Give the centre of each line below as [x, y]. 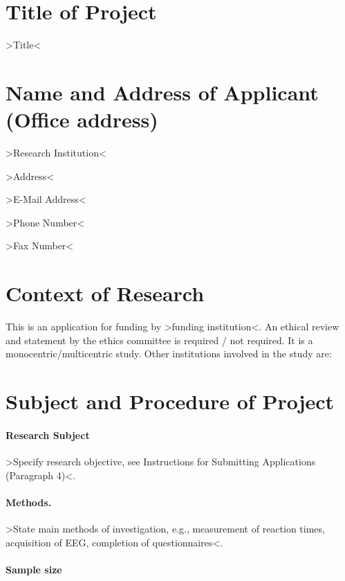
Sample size [34, 569]
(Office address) [82, 119]
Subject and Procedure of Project [170, 401]
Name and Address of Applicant [162, 92]
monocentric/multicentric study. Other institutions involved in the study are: [169, 354]
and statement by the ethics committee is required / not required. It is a [159, 340]
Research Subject [48, 435]
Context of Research [105, 293]
